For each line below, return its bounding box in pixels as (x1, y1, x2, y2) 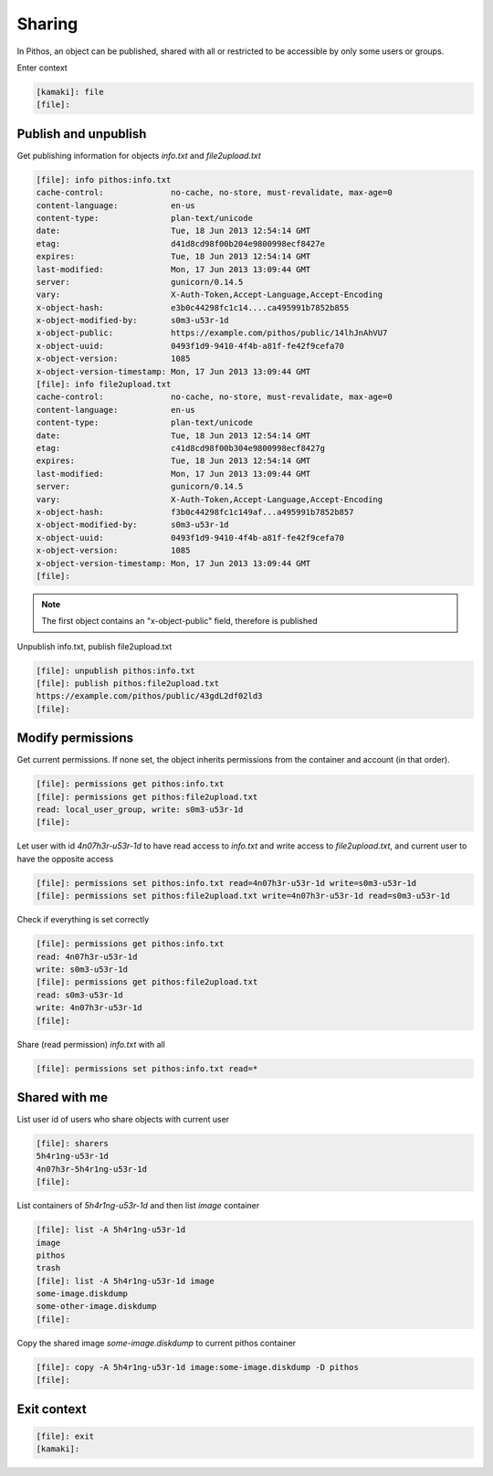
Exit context (16, 1401, 87, 1417)
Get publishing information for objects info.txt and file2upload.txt (16, 150, 262, 161)
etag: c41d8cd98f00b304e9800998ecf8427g (36, 443, 326, 453)
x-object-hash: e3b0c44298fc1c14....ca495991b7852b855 (36, 302, 350, 312)
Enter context (16, 62, 68, 73)
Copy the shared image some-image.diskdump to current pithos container (16, 1337, 297, 1348)
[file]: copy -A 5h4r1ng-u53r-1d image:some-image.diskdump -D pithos (36, 1362, 360, 1372)
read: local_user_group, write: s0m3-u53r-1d (36, 805, 244, 815)
